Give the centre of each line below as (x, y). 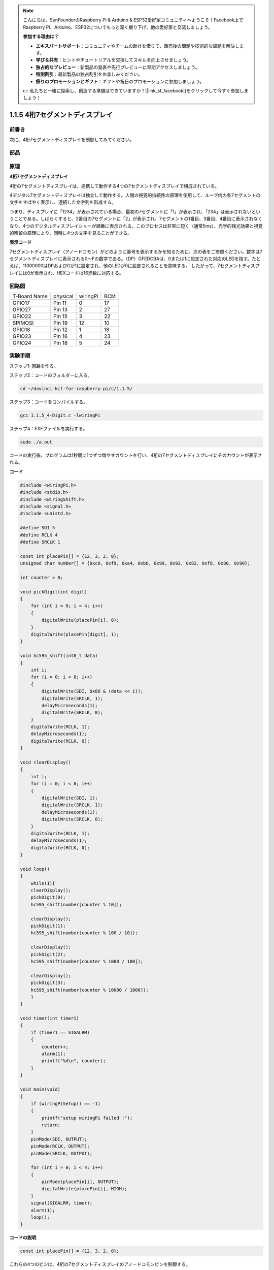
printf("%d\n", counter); (74, 1061)
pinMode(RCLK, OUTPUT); (60, 1146)
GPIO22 (22, 316)
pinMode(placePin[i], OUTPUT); (80, 1182)
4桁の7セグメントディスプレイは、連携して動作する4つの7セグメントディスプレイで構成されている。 (114, 186)
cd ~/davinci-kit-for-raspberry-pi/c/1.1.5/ (76, 389)
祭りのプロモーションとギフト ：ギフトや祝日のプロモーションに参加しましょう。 (120, 81)
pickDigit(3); (48, 983)
